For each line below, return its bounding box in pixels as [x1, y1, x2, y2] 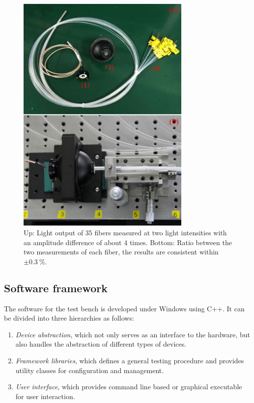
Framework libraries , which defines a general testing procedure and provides [15, 355, 244, 366]
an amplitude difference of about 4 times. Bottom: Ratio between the [24, 237, 232, 247]
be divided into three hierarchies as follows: [4, 313, 134, 323]
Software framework [4, 280, 108, 295]
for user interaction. [15, 391, 75, 401]
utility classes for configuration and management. [15, 365, 164, 375]
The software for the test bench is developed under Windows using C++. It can [4, 303, 245, 313]
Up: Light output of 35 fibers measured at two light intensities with [24, 227, 227, 238]
